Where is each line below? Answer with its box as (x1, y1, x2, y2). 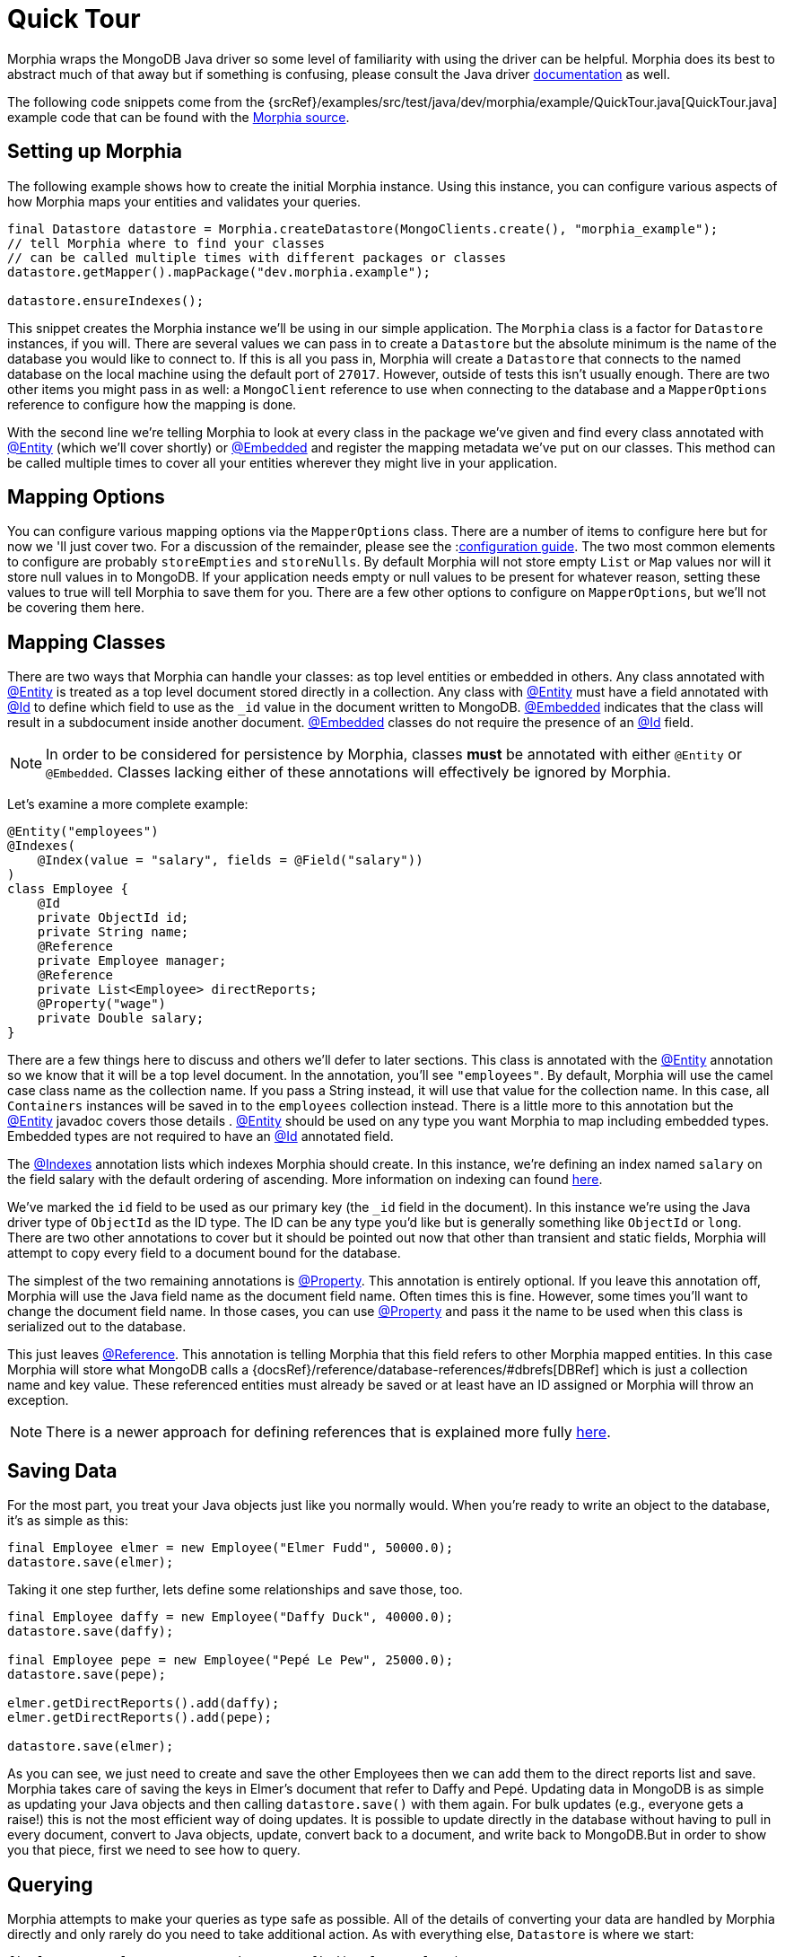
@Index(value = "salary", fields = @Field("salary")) (37, 853, 423, 868)
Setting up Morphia (7, 140, 183, 163)
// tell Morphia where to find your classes (7, 235, 326, 250)
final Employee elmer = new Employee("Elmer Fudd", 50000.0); (7, 1540, 454, 1556)
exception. (7, 1392, 69, 1409)
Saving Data (7, 1459, 118, 1482)
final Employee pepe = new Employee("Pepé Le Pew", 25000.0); (7, 1653, 454, 1668)
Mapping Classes (7, 630, 166, 654)
